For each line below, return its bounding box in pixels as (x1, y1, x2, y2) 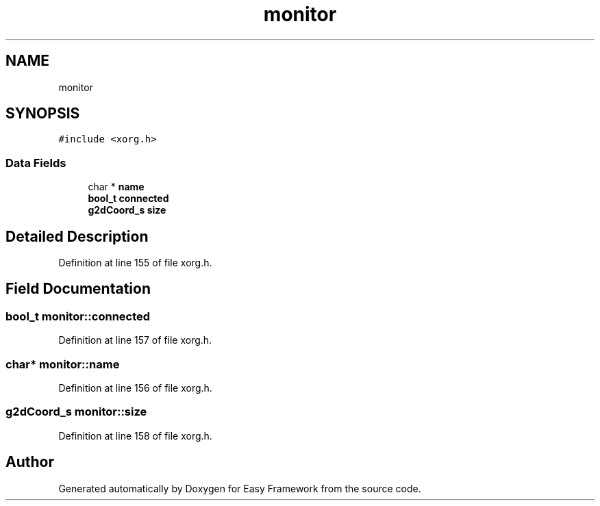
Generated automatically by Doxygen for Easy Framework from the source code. (58, 482, 421, 494)
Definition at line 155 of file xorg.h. (58, 257, 212, 269)
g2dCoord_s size (88, 204, 166, 216)
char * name (88, 181, 145, 193)
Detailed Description (5, 227, 149, 245)
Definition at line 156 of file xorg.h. (58, 382, 212, 394)
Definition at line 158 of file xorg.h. (58, 429, 212, 442)
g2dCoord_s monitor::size (5, 405, 147, 419)
